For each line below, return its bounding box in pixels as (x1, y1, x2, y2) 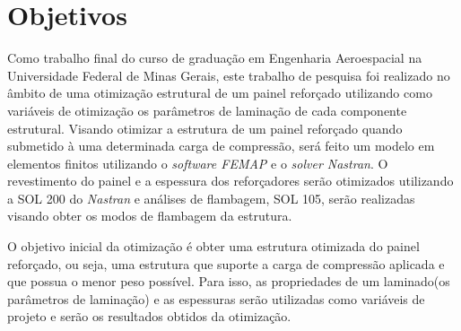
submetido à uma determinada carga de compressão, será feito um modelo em (7, 136, 435, 155)
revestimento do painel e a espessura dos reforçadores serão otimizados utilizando (7, 171, 454, 190)
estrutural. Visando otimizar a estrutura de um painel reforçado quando (7, 118, 403, 137)
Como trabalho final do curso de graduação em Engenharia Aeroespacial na (7, 48, 422, 67)
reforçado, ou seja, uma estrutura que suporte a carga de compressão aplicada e (7, 254, 445, 273)
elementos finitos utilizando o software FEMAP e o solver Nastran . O (7, 153, 388, 172)
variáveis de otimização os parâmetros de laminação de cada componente (7, 100, 407, 119)
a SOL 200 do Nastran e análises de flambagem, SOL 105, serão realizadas (7, 188, 415, 207)
